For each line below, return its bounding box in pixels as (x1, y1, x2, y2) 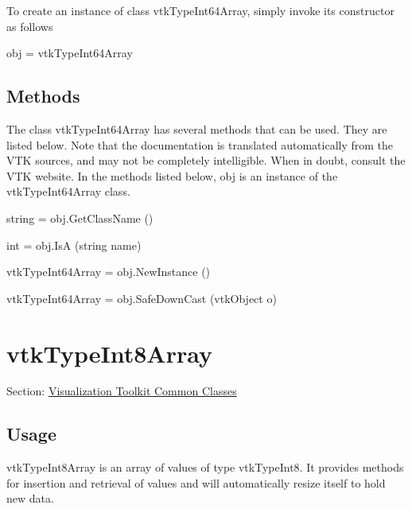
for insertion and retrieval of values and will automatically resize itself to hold (6, 474, 386, 491)
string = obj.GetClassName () (6, 209, 154, 226)
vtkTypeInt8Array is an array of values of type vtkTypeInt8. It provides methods (6, 459, 404, 476)
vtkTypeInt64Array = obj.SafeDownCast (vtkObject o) (6, 289, 277, 306)
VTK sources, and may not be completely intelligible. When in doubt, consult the (6, 152, 406, 169)
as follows (6, 17, 53, 34)
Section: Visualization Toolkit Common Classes (6, 383, 237, 399)
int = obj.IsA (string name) (6, 236, 142, 253)
